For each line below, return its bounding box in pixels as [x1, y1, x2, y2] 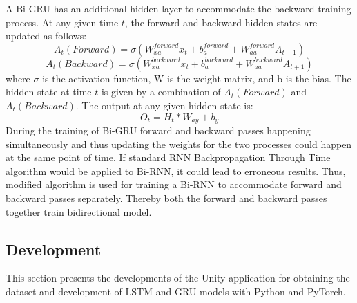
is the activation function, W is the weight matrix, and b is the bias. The [42, 71, 351, 85]
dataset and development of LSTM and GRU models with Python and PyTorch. [6, 284, 346, 298]
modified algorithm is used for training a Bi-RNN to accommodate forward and [6, 177, 342, 192]
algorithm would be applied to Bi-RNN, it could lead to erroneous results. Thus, [6, 163, 346, 178]
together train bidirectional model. [6, 204, 152, 219]
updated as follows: [6, 28, 87, 43]
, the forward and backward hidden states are [124, 15, 318, 29]
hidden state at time [6, 84, 92, 99]
